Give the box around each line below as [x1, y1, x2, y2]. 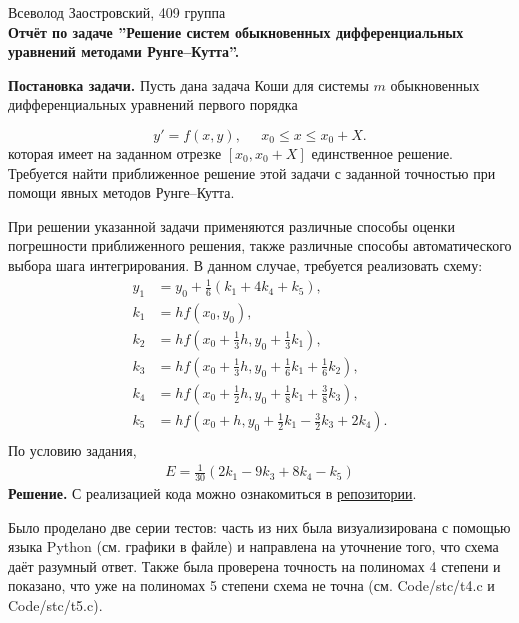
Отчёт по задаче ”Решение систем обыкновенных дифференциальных [8, 21, 464, 42]
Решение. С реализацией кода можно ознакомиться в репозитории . [8, 483, 417, 504]
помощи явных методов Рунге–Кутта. [8, 182, 235, 203]
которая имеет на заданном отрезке [8, 142, 222, 163]
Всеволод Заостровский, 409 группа [8, 2, 226, 22]
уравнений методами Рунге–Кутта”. [8, 41, 240, 62]
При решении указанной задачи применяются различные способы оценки [8, 215, 455, 236]
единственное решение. [311, 142, 453, 163]
